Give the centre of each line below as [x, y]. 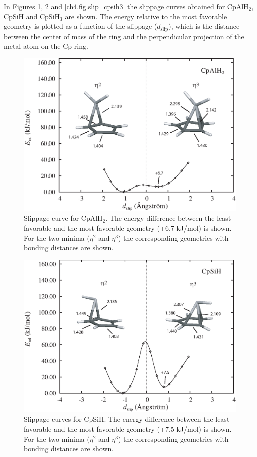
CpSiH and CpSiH [32, 16]
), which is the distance [204, 26]
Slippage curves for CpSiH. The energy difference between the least [127, 419]
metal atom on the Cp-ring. [46, 46]
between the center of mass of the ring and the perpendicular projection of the [124, 36]
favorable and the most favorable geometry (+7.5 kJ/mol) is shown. [128, 429]
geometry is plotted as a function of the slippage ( [81, 26]
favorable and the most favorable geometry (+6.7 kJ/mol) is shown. [128, 228]
